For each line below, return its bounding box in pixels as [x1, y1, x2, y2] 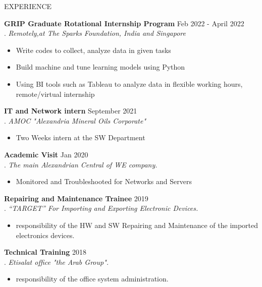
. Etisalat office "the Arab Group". [4, 256, 109, 267]
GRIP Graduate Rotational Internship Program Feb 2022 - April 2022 [4, 18, 244, 28]
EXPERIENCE [4, 1, 52, 11]
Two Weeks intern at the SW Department [16, 132, 145, 143]
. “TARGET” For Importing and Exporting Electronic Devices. [4, 203, 198, 213]
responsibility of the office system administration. [16, 273, 169, 284]
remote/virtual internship [16, 88, 95, 99]
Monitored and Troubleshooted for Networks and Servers [16, 176, 192, 187]
